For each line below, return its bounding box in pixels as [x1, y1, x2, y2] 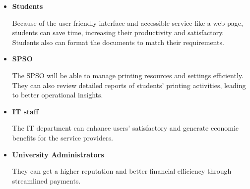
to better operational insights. [12, 90, 103, 100]
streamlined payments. [12, 175, 81, 186]
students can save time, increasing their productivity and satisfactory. [12, 27, 224, 38]
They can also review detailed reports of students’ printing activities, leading [12, 80, 246, 90]
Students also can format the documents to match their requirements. [12, 37, 224, 47]
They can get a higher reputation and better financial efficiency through [12, 166, 232, 176]
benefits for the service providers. [12, 132, 113, 142]
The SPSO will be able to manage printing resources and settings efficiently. [12, 70, 244, 80]
